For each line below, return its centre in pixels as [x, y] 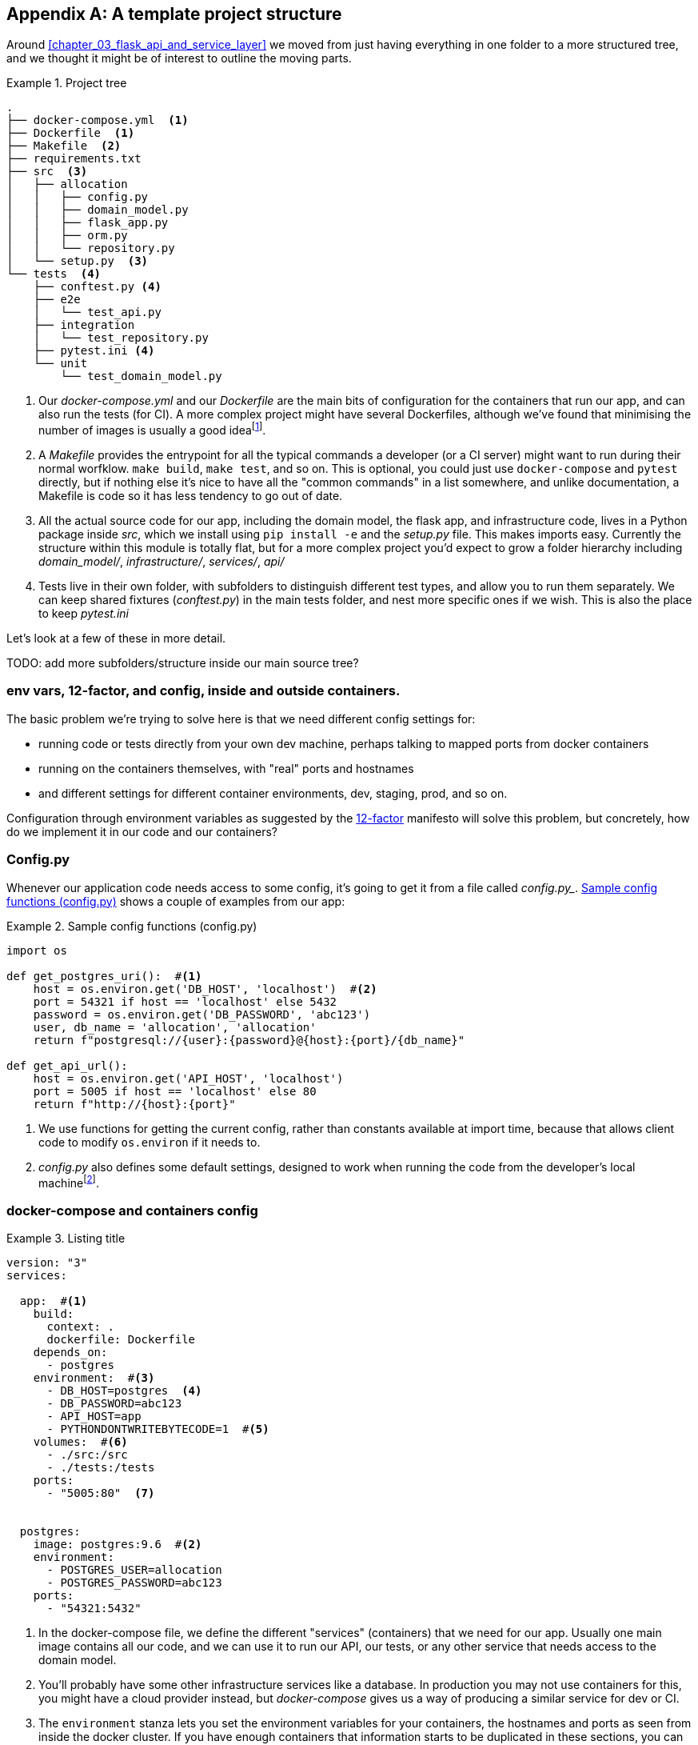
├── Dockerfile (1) [71, 133]
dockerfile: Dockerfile [121, 1339]
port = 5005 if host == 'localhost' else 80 [175, 1091]
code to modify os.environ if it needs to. [150, 1142]
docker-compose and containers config [132, 1210]
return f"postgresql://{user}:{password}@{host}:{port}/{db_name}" [249, 1040]
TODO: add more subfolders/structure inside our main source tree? [183, 663]
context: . [80, 1326]
